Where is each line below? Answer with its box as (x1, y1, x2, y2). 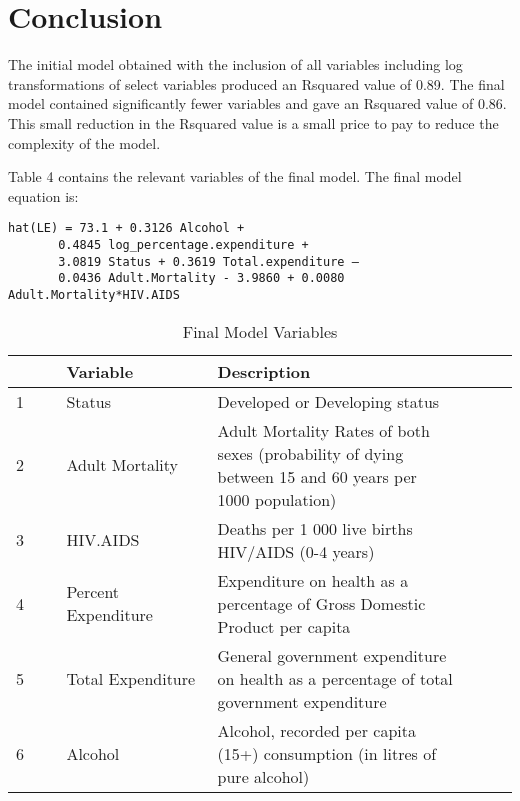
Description (217, 359, 311, 383)
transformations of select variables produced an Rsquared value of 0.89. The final (8, 73, 505, 94)
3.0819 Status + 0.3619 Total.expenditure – (58, 254, 359, 269)
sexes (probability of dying (217, 441, 404, 465)
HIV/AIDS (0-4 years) (217, 539, 375, 563)
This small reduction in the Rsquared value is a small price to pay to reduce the (8, 112, 499, 133)
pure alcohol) (217, 764, 310, 788)
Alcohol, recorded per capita (217, 718, 416, 742)
